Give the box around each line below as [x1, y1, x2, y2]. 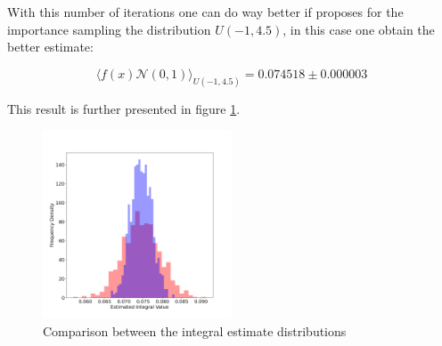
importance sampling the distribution [7, 20, 211, 38]
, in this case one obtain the [282, 20, 435, 38]
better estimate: [7, 37, 94, 56]
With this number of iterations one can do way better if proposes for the [7, 3, 404, 20]
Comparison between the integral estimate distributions [43, 321, 347, 340]
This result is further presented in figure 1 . [7, 99, 241, 117]
